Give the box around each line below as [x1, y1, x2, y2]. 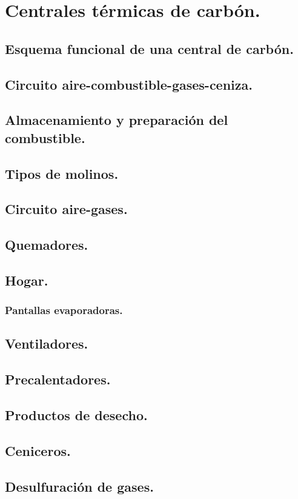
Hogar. [5, 270, 48, 289]
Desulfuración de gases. [5, 477, 154, 495]
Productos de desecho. [5, 406, 148, 424]
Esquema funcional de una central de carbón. [5, 39, 294, 58]
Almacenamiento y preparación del [5, 110, 228, 129]
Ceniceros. [5, 441, 71, 460]
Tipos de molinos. [5, 164, 119, 183]
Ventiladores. [5, 334, 88, 353]
